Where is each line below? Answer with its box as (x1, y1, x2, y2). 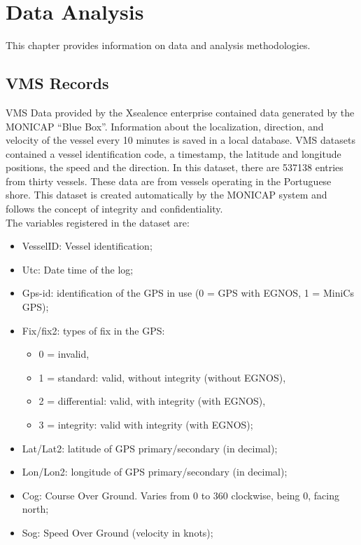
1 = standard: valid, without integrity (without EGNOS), (38, 370, 286, 384)
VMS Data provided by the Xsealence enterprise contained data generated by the (6, 105, 355, 119)
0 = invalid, (38, 346, 90, 361)
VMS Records (6, 72, 109, 94)
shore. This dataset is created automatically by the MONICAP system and (6, 187, 327, 202)
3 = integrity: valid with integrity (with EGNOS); (38, 417, 253, 432)
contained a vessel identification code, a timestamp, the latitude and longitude (6, 146, 341, 161)
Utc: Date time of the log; (22, 262, 134, 276)
